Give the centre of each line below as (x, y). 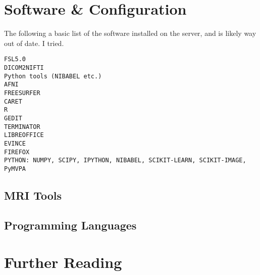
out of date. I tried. (34, 43)
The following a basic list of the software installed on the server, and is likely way (130, 33)
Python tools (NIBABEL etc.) (53, 76)
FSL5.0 (15, 59)
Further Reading (63, 262)
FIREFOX (17, 152)
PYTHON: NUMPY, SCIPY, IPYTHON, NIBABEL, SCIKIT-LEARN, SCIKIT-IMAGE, (125, 161)
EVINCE (15, 143)
